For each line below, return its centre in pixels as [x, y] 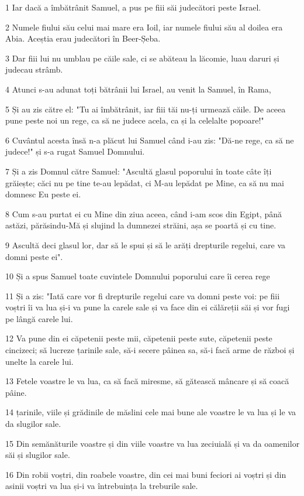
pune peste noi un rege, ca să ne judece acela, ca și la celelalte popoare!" [135, 120]
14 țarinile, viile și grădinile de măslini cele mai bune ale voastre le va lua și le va [151, 412]
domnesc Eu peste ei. [43, 194]
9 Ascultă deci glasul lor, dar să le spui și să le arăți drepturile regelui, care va [146, 244]
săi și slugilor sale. [38, 455]
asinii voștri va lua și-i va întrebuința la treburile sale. [102, 486]
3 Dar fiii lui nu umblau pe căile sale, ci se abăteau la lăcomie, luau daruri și [142, 58]
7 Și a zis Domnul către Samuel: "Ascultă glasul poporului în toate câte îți [139, 171]
